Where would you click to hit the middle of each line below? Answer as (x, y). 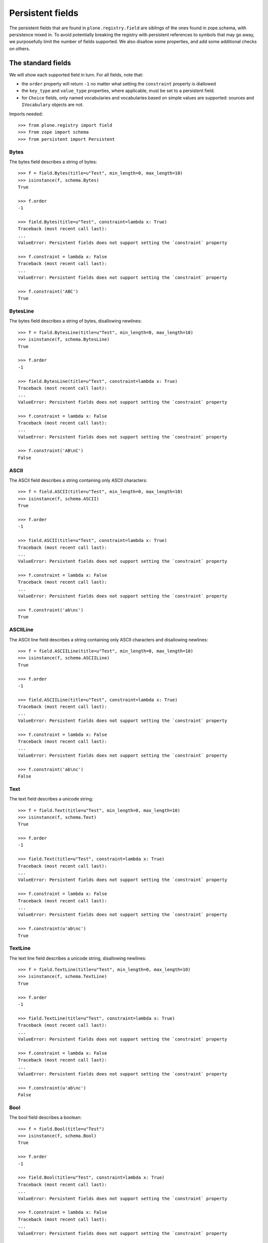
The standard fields (40, 63)
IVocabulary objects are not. (53, 105)
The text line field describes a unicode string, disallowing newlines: (78, 958)
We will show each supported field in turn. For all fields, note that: (76, 75)
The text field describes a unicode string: (51, 799)
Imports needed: (26, 114)
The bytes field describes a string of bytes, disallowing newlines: (75, 321)
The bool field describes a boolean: (45, 1117)
